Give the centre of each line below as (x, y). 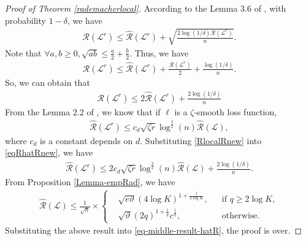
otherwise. (241, 216)
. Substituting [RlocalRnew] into (201, 140)
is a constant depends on (86, 140)
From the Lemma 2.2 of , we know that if (83, 111)
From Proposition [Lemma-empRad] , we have (90, 182)
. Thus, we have (159, 52)
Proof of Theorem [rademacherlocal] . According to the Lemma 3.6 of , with (146, 8)
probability (25, 20)
